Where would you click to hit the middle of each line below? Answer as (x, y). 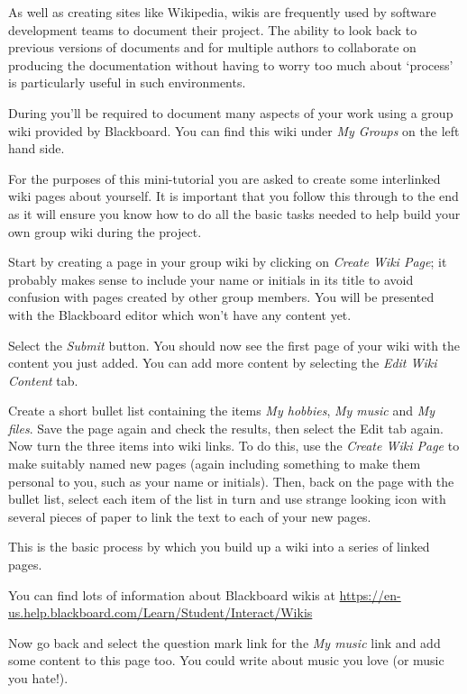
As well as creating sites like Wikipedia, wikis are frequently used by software (222, 12)
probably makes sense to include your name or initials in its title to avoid (211, 279)
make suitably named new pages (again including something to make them (215, 464)
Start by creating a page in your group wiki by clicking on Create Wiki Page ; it (228, 262)
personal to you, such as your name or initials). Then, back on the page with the (231, 481)
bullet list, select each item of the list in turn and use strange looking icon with (227, 499)
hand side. (37, 148)
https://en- (370, 594)
